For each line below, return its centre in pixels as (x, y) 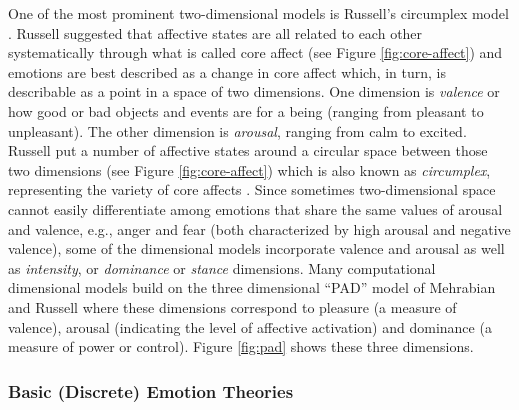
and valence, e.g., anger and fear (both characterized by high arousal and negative (259, 228)
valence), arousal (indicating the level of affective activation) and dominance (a (250, 326)
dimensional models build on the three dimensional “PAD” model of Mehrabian (252, 287)
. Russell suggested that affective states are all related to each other (215, 32)
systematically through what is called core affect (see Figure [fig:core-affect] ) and (255, 52)
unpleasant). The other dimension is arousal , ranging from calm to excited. (237, 130)
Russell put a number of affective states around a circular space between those (248, 150)
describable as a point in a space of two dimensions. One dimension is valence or (254, 91)
